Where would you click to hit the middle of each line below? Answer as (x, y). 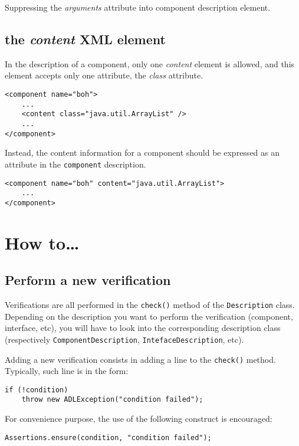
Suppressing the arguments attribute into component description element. (138, 7)
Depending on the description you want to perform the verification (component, (149, 316)
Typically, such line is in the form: (67, 371)
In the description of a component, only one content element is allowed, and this (150, 63)
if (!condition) (37, 390)
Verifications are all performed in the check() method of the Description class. (150, 305)
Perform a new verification (88, 280)
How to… (42, 242)
